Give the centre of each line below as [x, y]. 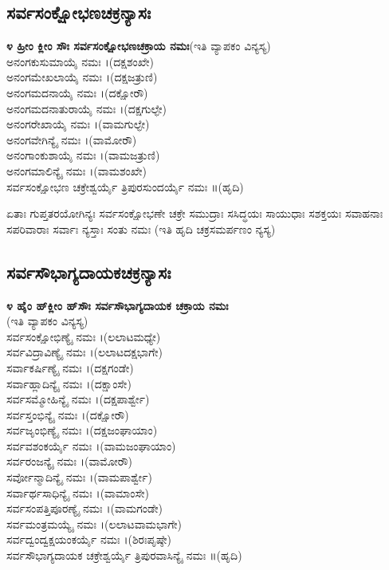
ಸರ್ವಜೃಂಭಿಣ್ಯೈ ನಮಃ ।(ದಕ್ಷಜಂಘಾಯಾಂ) [82, 430]
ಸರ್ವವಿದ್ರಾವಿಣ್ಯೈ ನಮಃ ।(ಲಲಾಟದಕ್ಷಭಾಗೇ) [84, 352]
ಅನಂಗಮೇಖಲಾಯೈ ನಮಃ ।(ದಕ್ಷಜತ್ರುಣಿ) [82, 77]
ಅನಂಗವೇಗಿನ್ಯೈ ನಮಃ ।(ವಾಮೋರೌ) [72, 139]
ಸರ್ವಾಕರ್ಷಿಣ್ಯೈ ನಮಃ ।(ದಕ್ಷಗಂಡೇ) [70, 367]
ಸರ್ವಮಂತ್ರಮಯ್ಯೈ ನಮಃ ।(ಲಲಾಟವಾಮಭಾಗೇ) [94, 523]
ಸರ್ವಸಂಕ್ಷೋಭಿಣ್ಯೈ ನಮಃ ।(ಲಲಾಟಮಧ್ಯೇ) [84, 336]
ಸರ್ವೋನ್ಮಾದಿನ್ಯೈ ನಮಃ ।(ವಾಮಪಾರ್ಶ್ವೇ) [79, 477]
